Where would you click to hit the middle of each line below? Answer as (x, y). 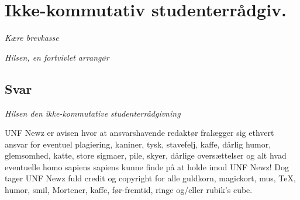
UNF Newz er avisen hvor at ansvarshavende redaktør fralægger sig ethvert (139, 133)
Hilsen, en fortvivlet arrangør (57, 57)
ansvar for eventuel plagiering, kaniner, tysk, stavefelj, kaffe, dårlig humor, (138, 144)
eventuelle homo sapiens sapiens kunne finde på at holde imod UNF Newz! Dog (147, 166)
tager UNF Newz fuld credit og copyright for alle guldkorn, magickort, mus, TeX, (150, 178)
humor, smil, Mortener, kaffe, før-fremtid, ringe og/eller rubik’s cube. (129, 190)
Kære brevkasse (32, 38)
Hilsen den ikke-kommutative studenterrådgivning (93, 113)
